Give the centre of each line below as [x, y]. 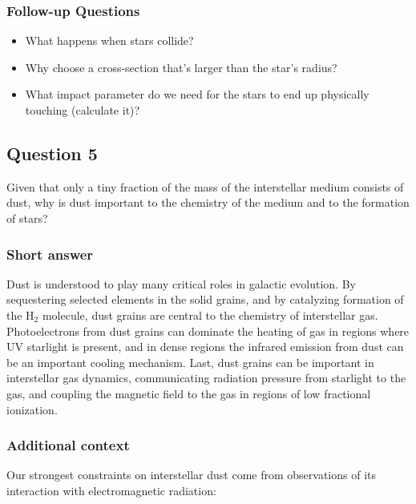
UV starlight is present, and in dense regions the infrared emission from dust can [205, 347]
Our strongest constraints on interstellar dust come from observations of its [192, 475]
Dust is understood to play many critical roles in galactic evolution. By [181, 283]
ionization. [32, 409]
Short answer [50, 254]
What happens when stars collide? [109, 40]
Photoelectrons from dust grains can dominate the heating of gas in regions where [208, 331]
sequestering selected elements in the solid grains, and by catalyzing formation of [205, 299]
